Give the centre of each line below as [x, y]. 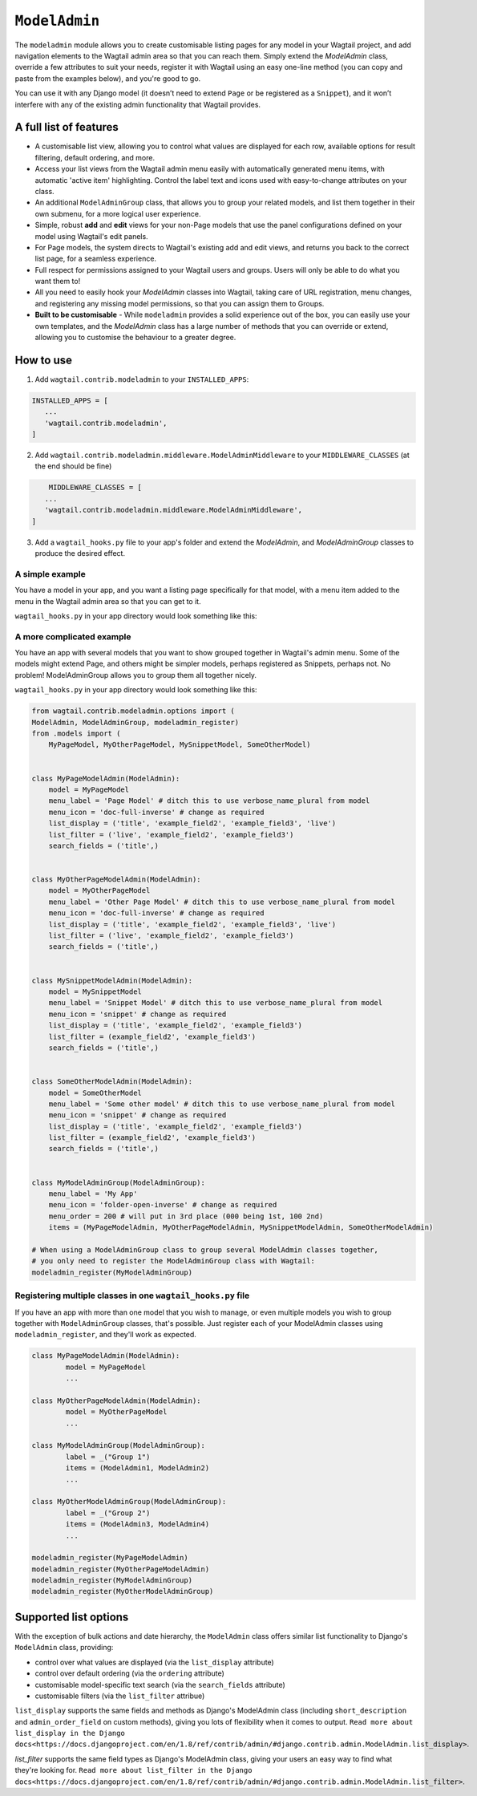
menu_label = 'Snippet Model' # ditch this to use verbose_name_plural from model [216, 1003]
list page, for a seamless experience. [95, 259]
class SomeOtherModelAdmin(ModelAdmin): [112, 1082]
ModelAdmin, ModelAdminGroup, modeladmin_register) [135, 722]
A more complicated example [73, 636]
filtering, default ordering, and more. [95, 157]
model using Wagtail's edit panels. [91, 236]
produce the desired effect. [80, 553]
